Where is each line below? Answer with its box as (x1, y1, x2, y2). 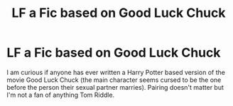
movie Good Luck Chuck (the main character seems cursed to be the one (6, 76, 222, 84)
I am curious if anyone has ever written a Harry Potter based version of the (6, 68, 225, 76)
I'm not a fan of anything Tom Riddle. (6, 90, 115, 99)
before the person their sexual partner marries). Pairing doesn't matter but (6, 83, 224, 91)
